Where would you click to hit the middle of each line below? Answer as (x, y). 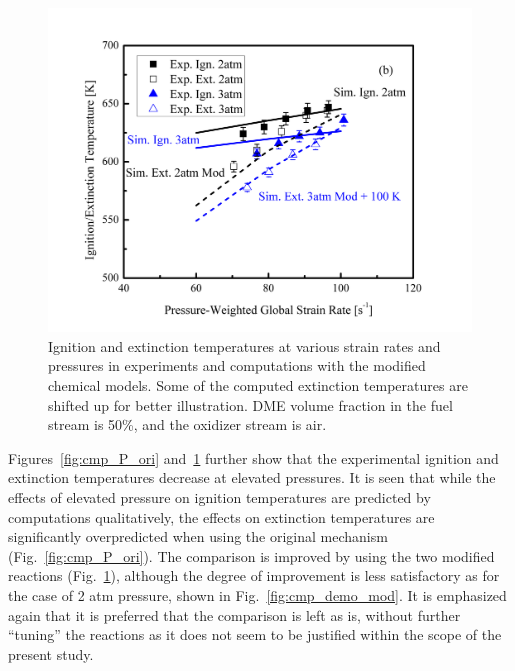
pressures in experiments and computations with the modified (237, 365)
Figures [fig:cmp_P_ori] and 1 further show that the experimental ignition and (253, 457)
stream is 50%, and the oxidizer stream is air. (187, 424)
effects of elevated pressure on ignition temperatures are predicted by (219, 496)
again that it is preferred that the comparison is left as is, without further (234, 614)
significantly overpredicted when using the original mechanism (198, 536)
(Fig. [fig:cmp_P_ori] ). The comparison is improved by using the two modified (251, 555)
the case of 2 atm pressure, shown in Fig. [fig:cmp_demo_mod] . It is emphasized (257, 594)
